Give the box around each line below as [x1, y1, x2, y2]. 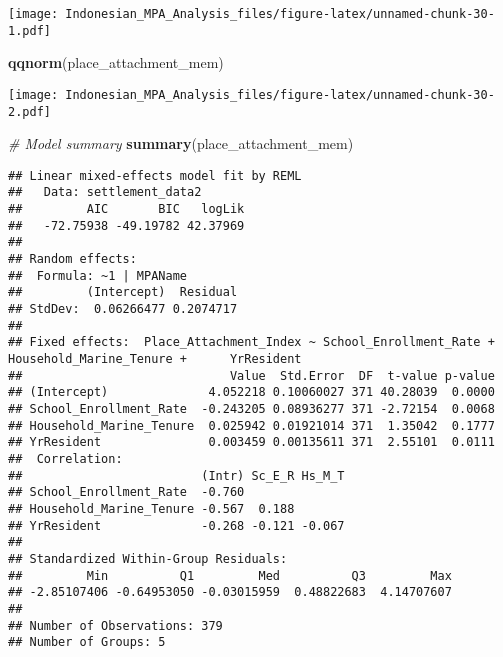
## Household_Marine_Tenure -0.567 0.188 [8, 501, 295, 516]
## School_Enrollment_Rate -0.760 [8, 485, 245, 500]
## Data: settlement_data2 [8, 185, 202, 200]
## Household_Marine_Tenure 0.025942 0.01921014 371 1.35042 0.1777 [8, 418, 495, 433]
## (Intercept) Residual [8, 285, 238, 300]
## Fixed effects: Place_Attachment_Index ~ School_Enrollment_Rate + [8, 335, 495, 350]
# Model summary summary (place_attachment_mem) [8, 133, 354, 154]
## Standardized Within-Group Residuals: [8, 551, 288, 566]
